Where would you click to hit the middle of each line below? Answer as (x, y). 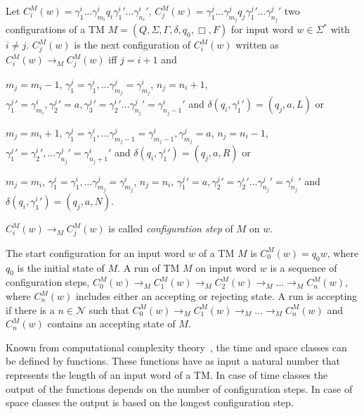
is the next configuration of (132, 45)
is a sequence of (304, 267)
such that (109, 309)
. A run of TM (149, 267)
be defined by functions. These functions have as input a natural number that (173, 361)
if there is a (30, 309)
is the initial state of (61, 267)
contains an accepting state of (111, 324)
